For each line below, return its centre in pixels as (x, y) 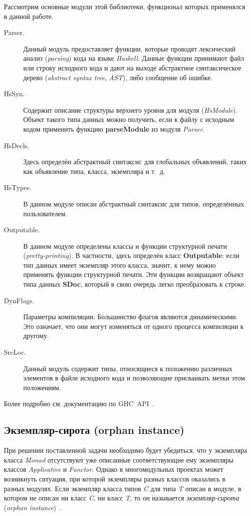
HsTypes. (18, 187)
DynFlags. (19, 300)
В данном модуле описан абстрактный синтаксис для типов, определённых (134, 203)
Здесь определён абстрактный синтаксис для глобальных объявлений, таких (135, 162)
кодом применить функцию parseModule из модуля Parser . (114, 129)
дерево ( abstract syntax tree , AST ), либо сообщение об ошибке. (118, 77)
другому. (36, 335)
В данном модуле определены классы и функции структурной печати (125, 246)
